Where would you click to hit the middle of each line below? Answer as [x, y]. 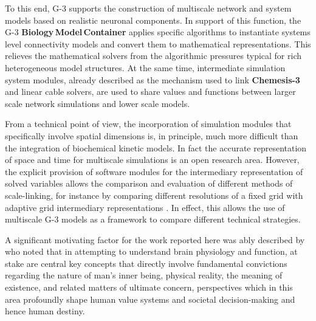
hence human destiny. [45, 311]
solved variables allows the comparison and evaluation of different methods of [149, 183]
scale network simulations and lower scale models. [98, 103]
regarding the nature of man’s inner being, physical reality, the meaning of [144, 275]
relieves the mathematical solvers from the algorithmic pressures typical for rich [153, 56]
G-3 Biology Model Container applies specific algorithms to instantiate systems [158, 32]
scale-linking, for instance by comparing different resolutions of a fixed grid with [154, 195]
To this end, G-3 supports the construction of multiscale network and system [148, 8]
